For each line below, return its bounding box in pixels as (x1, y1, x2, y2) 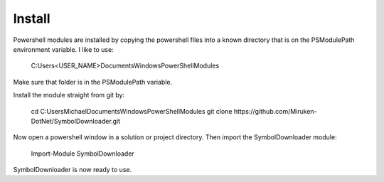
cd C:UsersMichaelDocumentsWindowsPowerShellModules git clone (31, 107, 233, 115)
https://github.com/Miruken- (233, 107, 318, 115)
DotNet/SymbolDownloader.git (31, 117, 121, 125)
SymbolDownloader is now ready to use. (13, 166, 132, 174)
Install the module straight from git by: (13, 91, 124, 100)
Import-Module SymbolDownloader (31, 149, 134, 158)
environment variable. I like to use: (13, 45, 114, 53)
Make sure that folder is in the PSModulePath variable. (13, 77, 173, 86)
